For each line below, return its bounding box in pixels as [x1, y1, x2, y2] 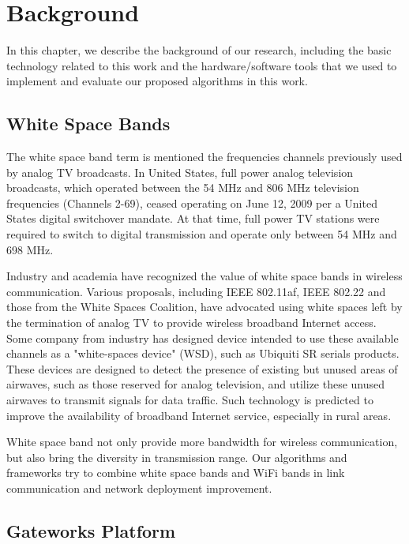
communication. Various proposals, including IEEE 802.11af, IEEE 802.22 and [6, 283, 386, 299]
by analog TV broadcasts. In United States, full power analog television [6, 163, 354, 180]
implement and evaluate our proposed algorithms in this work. [6, 73, 308, 89]
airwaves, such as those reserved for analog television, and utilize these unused [6, 376, 385, 392]
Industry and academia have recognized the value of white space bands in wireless [6, 268, 403, 284]
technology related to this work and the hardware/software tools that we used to [6, 57, 397, 73]
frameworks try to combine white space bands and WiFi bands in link [6, 464, 345, 481]
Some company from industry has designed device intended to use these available [6, 329, 399, 346]
